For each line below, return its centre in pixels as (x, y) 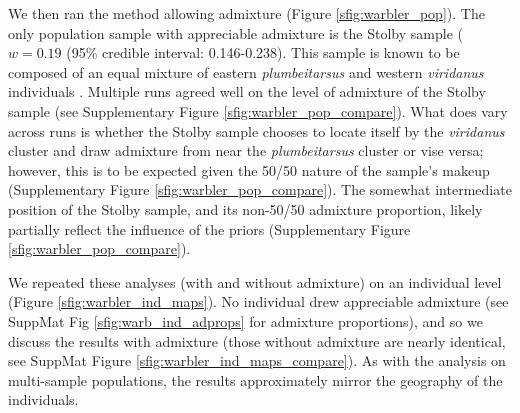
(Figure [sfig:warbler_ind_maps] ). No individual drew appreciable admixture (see (258, 301)
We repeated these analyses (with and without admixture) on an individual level (255, 281)
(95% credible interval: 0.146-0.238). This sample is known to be (263, 52)
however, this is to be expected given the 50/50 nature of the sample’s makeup (249, 169)
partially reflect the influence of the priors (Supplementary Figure (209, 228)
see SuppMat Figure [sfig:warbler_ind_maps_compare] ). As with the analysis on (257, 360)
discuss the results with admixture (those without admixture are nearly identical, (257, 340)
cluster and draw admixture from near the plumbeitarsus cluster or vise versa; (246, 150)
